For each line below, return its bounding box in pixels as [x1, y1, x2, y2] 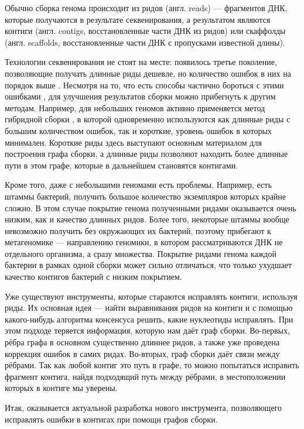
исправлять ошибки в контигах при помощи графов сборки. [5, 413, 218, 425]
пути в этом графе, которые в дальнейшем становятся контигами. [5, 159, 238, 171]
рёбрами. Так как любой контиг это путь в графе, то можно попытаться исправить [5, 359, 299, 371]
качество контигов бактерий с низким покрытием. [5, 270, 182, 283]
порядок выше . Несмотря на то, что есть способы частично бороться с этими [5, 78, 284, 91]
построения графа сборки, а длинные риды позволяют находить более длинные [5, 147, 288, 160]
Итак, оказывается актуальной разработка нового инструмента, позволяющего [5, 401, 282, 413]
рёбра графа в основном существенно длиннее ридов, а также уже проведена [5, 336, 280, 348]
